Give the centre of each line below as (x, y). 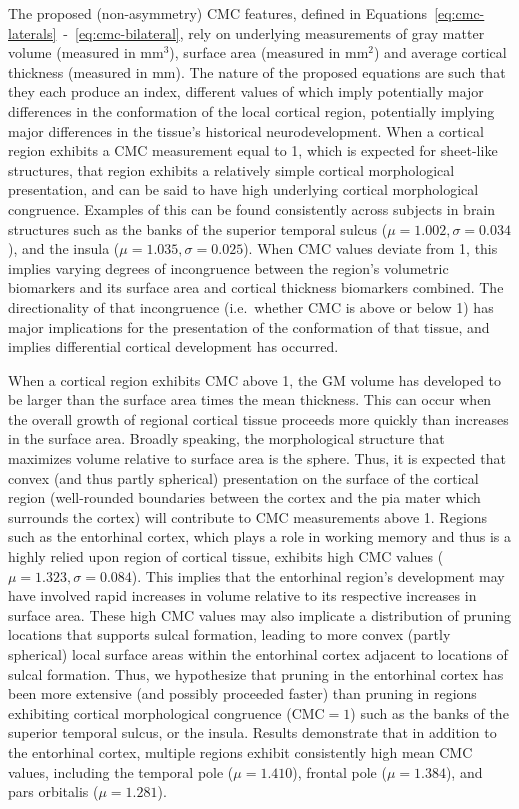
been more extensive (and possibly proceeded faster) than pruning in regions (242, 693)
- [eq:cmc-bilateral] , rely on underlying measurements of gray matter (274, 32)
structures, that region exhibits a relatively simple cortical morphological (231, 169)
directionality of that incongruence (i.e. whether (156, 306)
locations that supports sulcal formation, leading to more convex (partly (229, 634)
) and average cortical (440, 52)
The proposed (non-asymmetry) (105, 13)
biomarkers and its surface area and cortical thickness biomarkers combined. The (256, 287)
